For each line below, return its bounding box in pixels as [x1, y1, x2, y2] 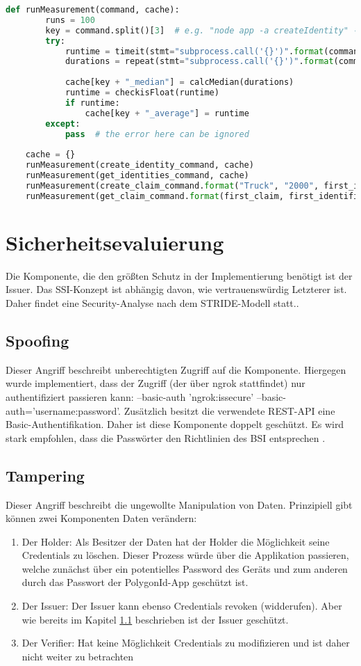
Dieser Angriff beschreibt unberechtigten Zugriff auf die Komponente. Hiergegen [6, 362, 346, 376]
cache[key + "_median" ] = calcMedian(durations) [65, 77, 294, 88]
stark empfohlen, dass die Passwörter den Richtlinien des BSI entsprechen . [6, 430, 326, 445]
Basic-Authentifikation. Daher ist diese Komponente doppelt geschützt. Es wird [6, 417, 344, 431]
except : [45, 118, 81, 129]
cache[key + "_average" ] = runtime [85, 108, 249, 118]
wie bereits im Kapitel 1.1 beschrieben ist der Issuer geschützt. [22, 612, 289, 626]
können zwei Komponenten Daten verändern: [6, 511, 197, 525]
